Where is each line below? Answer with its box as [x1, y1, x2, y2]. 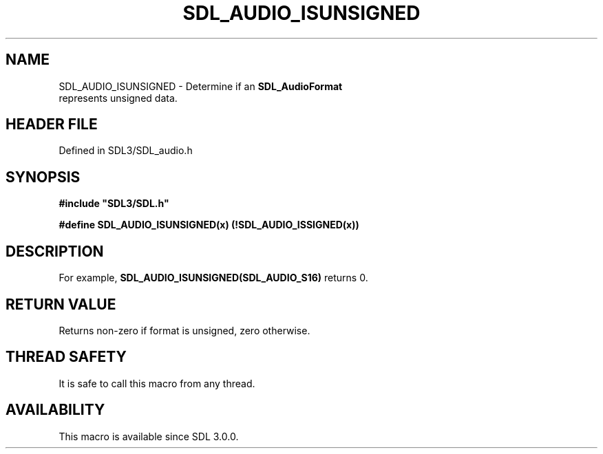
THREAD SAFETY [6, 348, 127, 366]
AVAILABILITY [6, 401, 105, 419]
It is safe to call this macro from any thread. [59, 377, 255, 389]
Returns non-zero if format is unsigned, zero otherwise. [59, 324, 310, 336]
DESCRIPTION [6, 242, 104, 260]
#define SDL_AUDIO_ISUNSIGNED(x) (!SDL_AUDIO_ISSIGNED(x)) [59, 219, 359, 231]
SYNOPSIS [6, 168, 81, 186]
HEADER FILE [6, 116, 98, 133]
